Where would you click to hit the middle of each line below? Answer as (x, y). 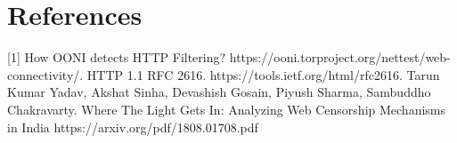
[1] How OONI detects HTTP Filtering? (117, 57)
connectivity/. (45, 74)
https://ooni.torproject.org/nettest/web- (340, 57)
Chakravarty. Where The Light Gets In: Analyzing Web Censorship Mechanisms (226, 109)
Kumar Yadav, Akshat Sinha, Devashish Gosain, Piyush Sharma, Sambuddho (219, 92)
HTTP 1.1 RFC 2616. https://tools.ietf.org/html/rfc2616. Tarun (263, 74)
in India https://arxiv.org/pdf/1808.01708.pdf (133, 127)
